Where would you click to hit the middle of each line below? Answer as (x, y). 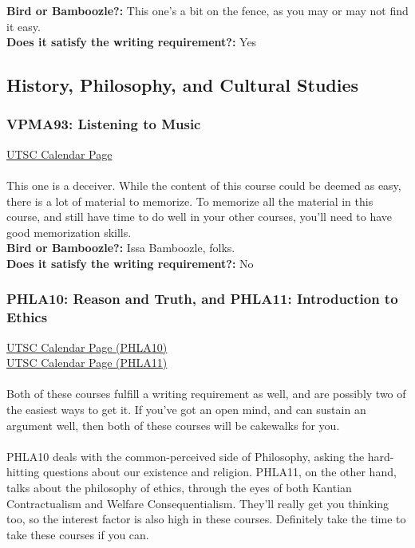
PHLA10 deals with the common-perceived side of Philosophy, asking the (186, 456)
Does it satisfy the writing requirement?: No (130, 263)
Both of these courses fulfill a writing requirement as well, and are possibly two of (206, 394)
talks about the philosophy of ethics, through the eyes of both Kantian (179, 488)
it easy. (24, 26)
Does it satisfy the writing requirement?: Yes (132, 42)
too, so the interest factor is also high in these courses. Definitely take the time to (206, 519)
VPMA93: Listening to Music (104, 124)
